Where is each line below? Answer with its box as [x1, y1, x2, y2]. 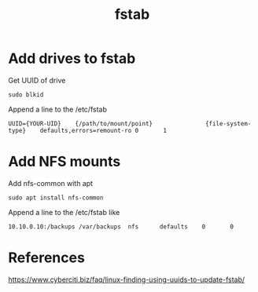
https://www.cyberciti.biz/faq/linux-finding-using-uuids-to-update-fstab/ [8, 275, 245, 284]
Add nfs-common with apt [8, 178, 93, 188]
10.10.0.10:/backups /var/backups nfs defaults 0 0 [8, 222, 234, 231]
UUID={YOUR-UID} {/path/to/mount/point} [8, 119, 153, 127]
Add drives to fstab [8, 49, 136, 68]
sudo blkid [8, 90, 44, 99]
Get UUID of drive [8, 75, 66, 85]
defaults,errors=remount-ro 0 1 [39, 126, 168, 134]
